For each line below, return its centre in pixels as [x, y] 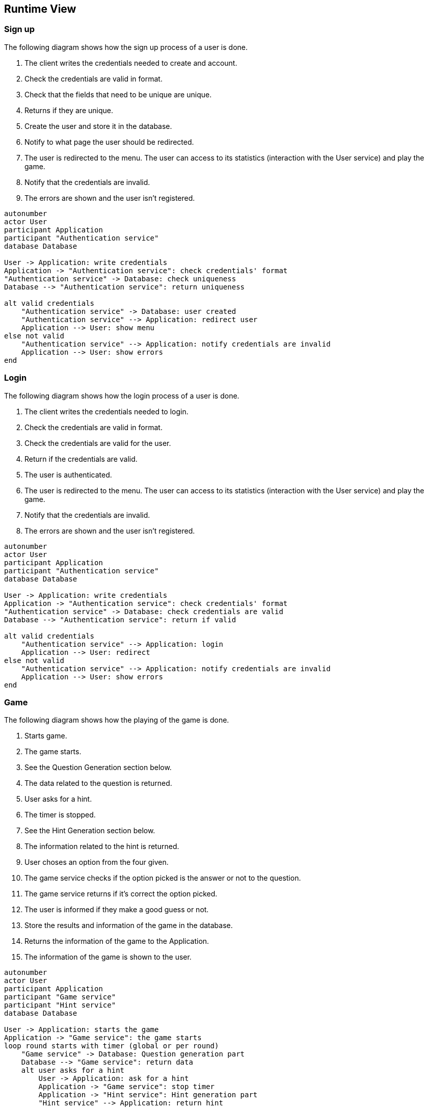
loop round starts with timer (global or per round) [112, 1046]
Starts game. [46, 736]
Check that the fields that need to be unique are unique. [118, 94]
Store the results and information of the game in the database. [129, 925]
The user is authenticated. [68, 474]
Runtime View [40, 9]
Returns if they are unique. [69, 110]
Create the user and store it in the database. [98, 126]
